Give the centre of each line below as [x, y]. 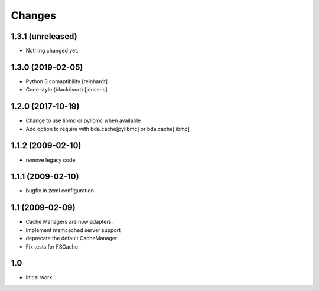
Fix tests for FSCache [52, 246]
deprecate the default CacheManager [71, 238]
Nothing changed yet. [52, 51]
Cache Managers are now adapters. [69, 222]
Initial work [39, 277]
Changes [33, 15]
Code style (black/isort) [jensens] [66, 90]
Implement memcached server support [73, 230]
